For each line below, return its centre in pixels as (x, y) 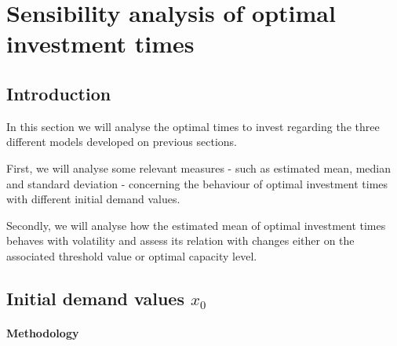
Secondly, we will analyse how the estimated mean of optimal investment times (196, 225)
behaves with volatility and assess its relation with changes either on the (180, 240)
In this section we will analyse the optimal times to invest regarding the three (193, 126)
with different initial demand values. (93, 199)
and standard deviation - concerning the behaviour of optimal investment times (197, 183)
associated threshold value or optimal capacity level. (132, 255)
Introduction (59, 93)
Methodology (43, 332)
